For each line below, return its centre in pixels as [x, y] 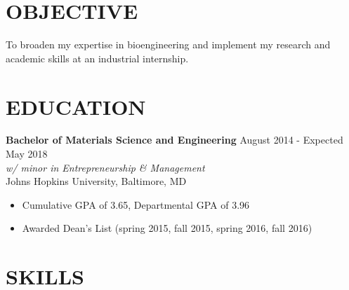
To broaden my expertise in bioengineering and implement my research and [168, 44]
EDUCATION [76, 106]
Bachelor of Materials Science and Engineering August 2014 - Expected [174, 140]
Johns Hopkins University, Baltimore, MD [96, 181]
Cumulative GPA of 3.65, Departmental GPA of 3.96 [136, 204]
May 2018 [27, 154]
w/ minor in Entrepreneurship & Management [105, 167]
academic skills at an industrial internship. [97, 58]
